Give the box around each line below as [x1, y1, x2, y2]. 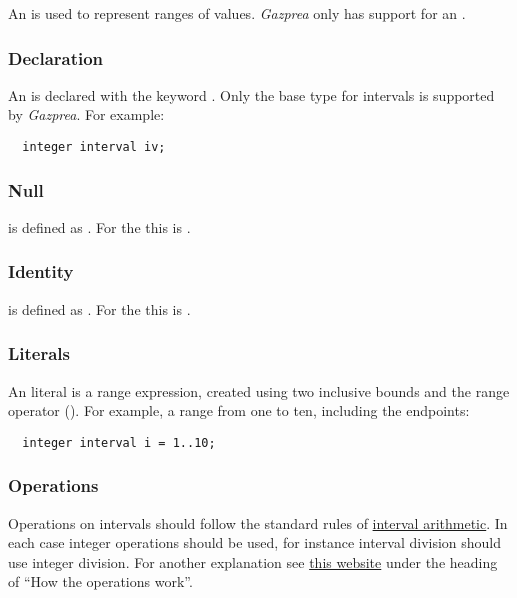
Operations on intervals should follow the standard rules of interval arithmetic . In [8, 512, 508, 533]
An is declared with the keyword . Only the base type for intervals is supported [8, 84, 495, 105]
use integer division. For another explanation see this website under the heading [8, 551, 498, 572]
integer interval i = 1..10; [22, 435, 216, 450]
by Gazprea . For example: [8, 104, 165, 125]
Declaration [8, 45, 104, 70]
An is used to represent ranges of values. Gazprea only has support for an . [8, 3, 466, 23]
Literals [8, 341, 71, 366]
